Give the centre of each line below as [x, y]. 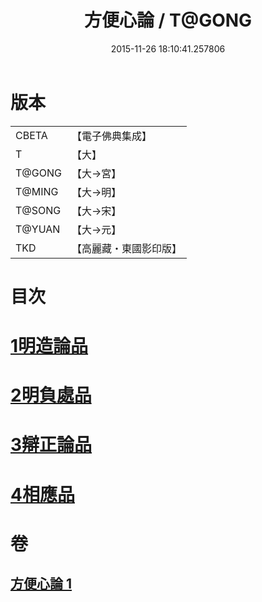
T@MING [37, 191]
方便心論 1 [41, 584]
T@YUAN [38, 229]
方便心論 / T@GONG [168, 20]
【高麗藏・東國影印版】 [126, 248]
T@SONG [38, 210]
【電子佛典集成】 [111, 136]
